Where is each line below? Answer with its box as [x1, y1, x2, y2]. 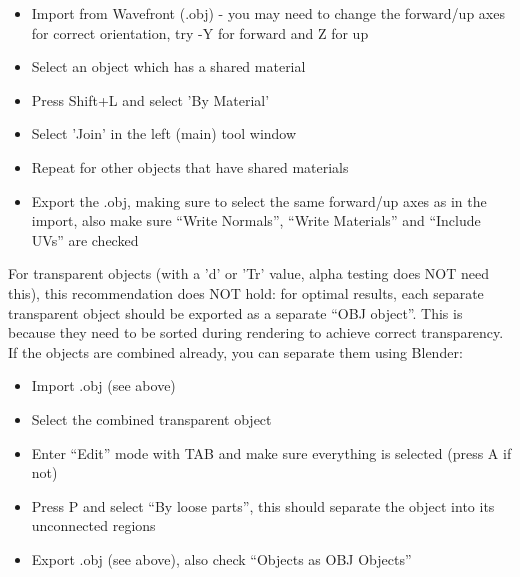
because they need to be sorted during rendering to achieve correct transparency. [8, 322, 504, 343]
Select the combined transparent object [31, 408, 272, 429]
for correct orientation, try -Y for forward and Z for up [31, 22, 369, 43]
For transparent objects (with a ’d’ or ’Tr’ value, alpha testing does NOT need [8, 263, 489, 284]
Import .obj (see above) [31, 375, 176, 396]
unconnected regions [31, 515, 156, 536]
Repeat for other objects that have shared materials [31, 156, 349, 177]
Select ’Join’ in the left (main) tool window [31, 123, 297, 144]
